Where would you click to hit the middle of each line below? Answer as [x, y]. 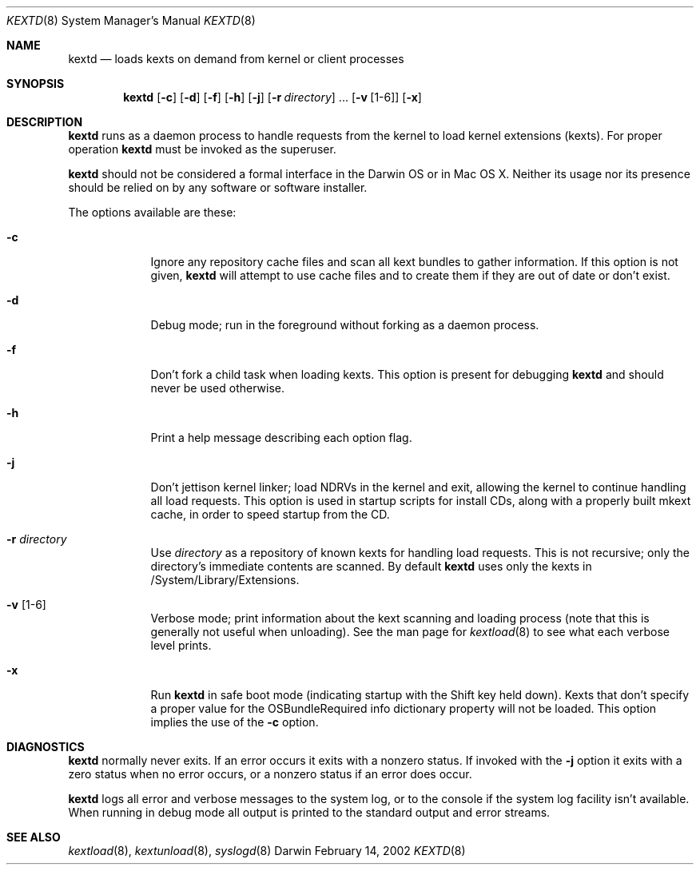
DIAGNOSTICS [46, 747]
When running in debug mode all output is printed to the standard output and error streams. [309, 812]
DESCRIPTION [45, 122]
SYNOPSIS [36, 84]
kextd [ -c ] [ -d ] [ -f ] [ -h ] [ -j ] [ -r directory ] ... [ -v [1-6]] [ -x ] [272, 97]
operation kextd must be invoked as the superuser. [202, 149]
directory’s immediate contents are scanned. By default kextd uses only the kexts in [371, 566]
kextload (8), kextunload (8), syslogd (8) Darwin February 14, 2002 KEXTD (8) [267, 851]
